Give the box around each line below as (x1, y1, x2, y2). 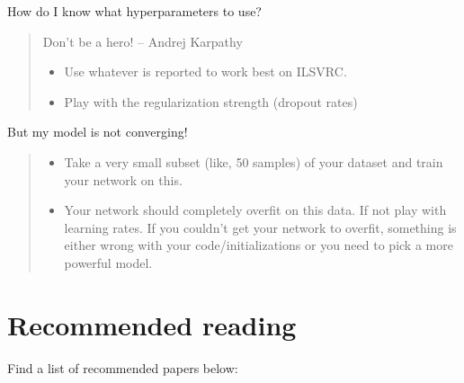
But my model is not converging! (7, 122, 188, 141)
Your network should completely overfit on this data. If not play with (64, 200, 447, 219)
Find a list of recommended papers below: (7, 358, 238, 377)
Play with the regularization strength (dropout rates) (64, 92, 358, 111)
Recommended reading (7, 306, 297, 343)
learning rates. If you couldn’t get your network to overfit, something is (64, 218, 457, 236)
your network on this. (64, 170, 183, 189)
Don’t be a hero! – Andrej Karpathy (42, 31, 243, 50)
